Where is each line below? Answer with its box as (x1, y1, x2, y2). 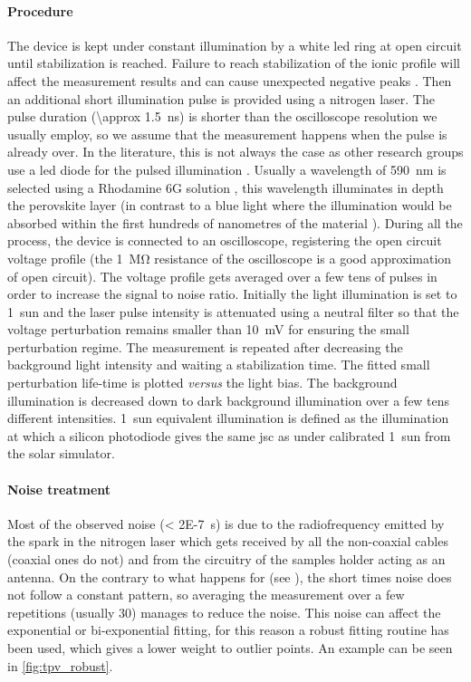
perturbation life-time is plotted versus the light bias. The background (7, 373, 398, 392)
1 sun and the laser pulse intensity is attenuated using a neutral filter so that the (7, 302, 459, 321)
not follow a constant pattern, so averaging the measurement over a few (7, 585, 405, 604)
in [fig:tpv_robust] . (7, 656, 113, 675)
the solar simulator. (7, 444, 115, 463)
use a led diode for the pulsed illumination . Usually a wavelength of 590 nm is (7, 159, 447, 178)
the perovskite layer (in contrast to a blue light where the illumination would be (7, 196, 452, 215)
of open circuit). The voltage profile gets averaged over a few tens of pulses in (7, 266, 437, 285)
